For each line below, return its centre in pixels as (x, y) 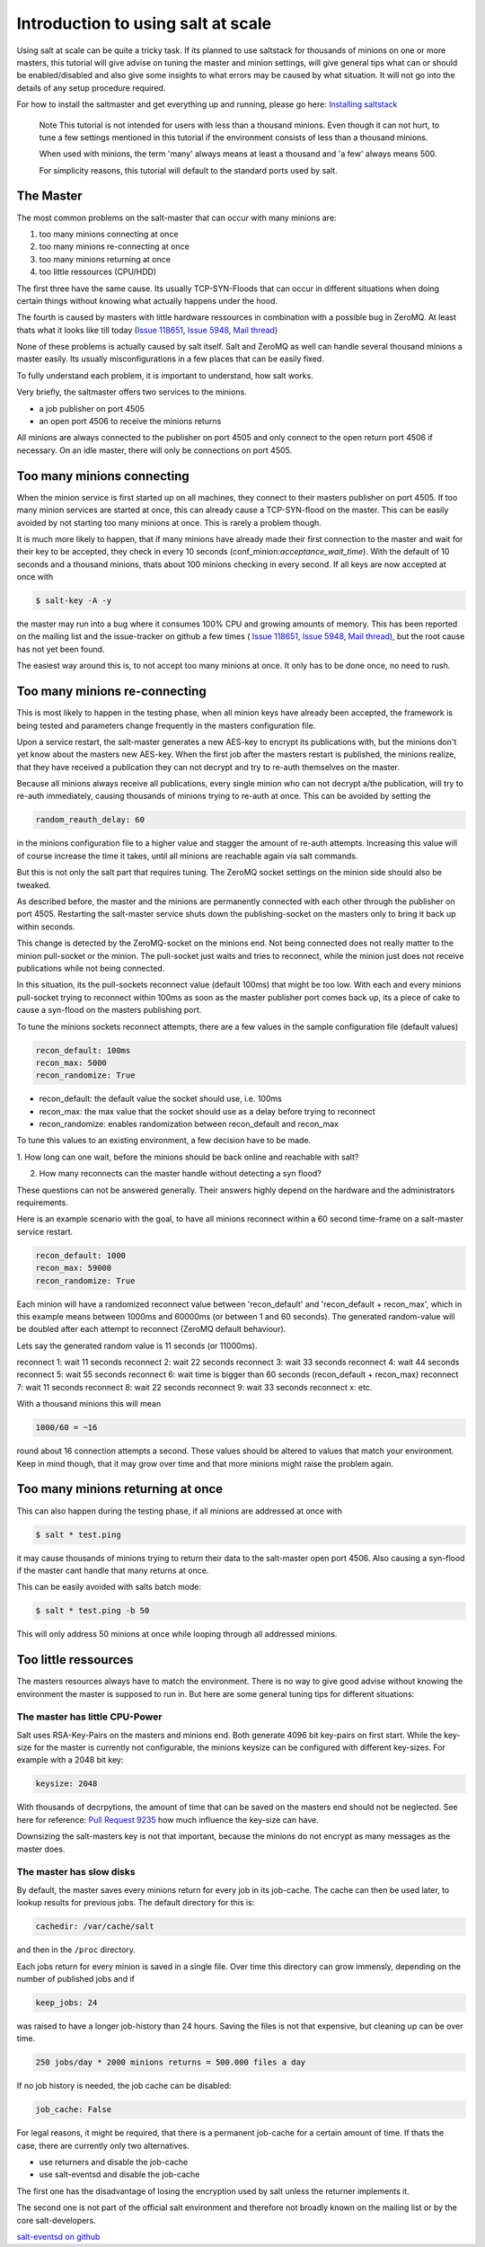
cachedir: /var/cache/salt (95, 1927)
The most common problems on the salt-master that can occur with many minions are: (176, 218)
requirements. (43, 1203)
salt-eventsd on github (58, 2236)
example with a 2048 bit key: (70, 1760)
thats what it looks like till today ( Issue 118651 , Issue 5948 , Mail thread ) (147, 330)
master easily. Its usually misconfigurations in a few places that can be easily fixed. (171, 359)
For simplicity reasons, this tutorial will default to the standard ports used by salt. (189, 170)
